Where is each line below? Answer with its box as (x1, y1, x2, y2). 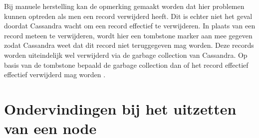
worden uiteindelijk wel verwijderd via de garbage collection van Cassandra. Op (4, 49, 248, 60)
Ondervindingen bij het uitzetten (4, 98, 237, 119)
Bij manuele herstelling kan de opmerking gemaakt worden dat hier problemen (4, 1, 245, 11)
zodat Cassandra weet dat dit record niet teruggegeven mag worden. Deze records (4, 40, 254, 50)
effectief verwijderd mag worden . (4, 69, 106, 80)
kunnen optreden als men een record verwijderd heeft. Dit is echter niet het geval (4, 10, 253, 21)
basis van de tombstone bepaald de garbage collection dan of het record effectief (4, 59, 249, 70)
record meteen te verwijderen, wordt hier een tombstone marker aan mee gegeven (4, 30, 253, 40)
